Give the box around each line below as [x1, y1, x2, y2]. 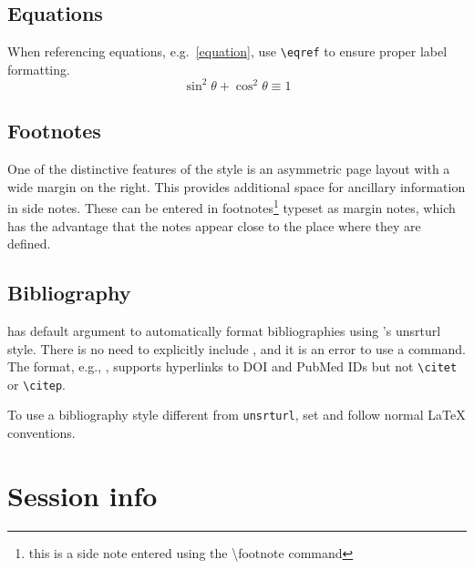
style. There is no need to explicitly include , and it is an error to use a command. [7, 339, 466, 358]
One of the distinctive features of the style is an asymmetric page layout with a [7, 159, 450, 178]
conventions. [7, 423, 76, 442]
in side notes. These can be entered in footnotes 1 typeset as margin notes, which [7, 196, 456, 217]
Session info [7, 476, 158, 513]
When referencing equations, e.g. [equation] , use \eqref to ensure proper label [7, 42, 448, 61]
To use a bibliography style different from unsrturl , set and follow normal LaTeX [7, 405, 466, 424]
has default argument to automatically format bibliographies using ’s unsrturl [7, 320, 441, 340]
